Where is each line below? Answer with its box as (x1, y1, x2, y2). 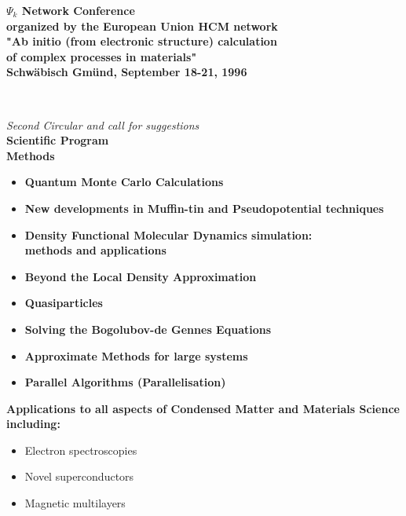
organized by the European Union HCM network (6, 17, 278, 34)
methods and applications (24, 242, 166, 258)
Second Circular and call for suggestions (6, 116, 199, 133)
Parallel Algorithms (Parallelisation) (24, 374, 226, 390)
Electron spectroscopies (24, 441, 137, 458)
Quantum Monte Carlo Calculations (24, 174, 224, 190)
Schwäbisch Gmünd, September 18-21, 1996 (6, 64, 247, 80)
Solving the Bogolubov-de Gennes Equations (24, 320, 272, 337)
